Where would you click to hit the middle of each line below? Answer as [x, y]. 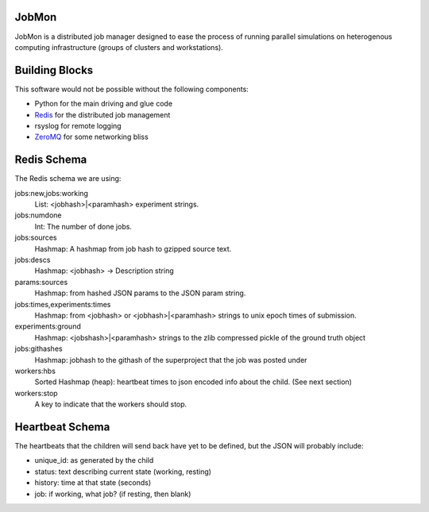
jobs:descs [33, 260]
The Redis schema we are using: [68, 179]
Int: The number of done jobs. [83, 226]
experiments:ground [48, 326]
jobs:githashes [39, 348]
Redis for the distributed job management [102, 114]
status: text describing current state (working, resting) [123, 472]
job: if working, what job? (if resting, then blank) [113, 494]
